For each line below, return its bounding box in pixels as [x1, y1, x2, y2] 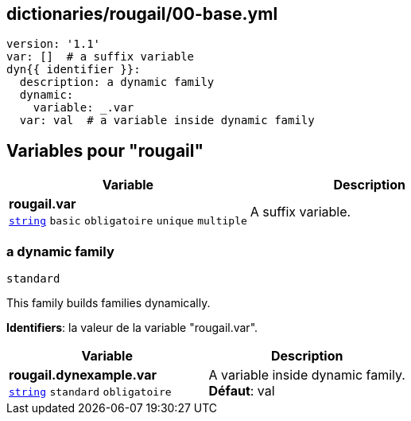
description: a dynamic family [19, 76, 215, 89]
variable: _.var [33, 101, 134, 115]
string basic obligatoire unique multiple [9, 215, 247, 228]
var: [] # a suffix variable [6, 50, 195, 64]
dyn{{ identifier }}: [6, 63, 141, 76]
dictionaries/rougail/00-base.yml [6, 4, 278, 24]
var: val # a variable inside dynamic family [19, 114, 315, 127]
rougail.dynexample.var [9, 367, 157, 384]
